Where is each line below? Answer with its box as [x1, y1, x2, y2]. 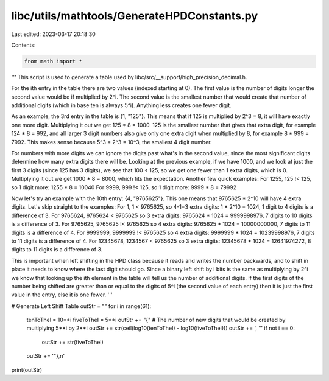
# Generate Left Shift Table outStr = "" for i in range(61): [11, 302, 152, 310]
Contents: [11, 41, 36, 49]
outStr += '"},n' [26, 352, 65, 360]
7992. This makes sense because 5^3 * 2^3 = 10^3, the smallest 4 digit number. [11, 138, 213, 145]
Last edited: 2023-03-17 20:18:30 [11, 30, 96, 38]
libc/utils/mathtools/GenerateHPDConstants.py [11, 9, 258, 23]
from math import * [24, 58, 82, 65]
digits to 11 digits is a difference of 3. [11, 246, 103, 253]
